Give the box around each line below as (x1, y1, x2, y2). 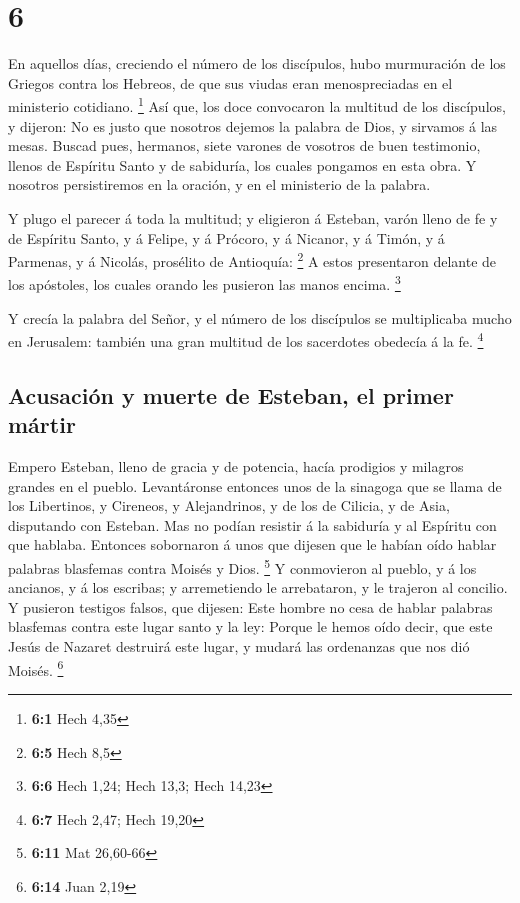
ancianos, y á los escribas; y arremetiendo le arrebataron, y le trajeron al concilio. (8, 577, 508, 598)
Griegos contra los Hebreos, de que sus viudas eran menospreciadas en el (8, 72, 453, 93)
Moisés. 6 (8, 656, 64, 680)
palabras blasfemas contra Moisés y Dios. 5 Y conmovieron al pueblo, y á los (8, 555, 477, 578)
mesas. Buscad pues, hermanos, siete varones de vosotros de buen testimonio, (8, 135, 481, 156)
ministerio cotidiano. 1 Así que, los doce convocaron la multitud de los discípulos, (8, 93, 506, 116)
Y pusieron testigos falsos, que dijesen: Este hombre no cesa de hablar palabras (8, 596, 493, 617)
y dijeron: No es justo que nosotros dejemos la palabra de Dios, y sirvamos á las (8, 115, 498, 136)
